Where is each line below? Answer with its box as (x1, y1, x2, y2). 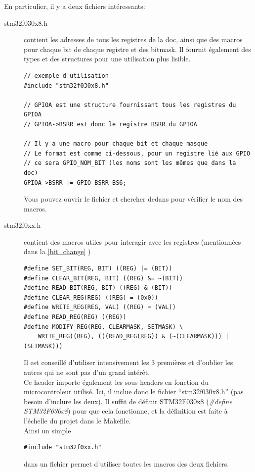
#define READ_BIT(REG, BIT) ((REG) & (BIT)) (24, 284, 172, 292)
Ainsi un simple (24, 425, 71, 435)
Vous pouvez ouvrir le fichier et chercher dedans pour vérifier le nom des (24, 194, 243, 204)
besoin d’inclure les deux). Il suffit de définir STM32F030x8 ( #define (24, 396, 232, 406)
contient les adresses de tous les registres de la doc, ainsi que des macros (24, 34, 243, 45)
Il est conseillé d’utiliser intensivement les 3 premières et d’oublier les (24, 357, 233, 367)
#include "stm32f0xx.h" (24, 444, 102, 451)
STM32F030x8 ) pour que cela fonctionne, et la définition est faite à (24, 406, 228, 416)
